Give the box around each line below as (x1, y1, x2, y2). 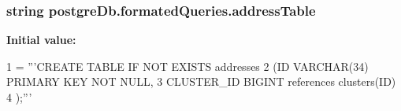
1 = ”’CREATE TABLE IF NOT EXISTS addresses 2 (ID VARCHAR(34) (6, 57, 369, 74)
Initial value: (6, 31, 76, 48)
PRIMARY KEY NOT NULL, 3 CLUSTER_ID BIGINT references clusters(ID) (6, 73, 396, 90)
